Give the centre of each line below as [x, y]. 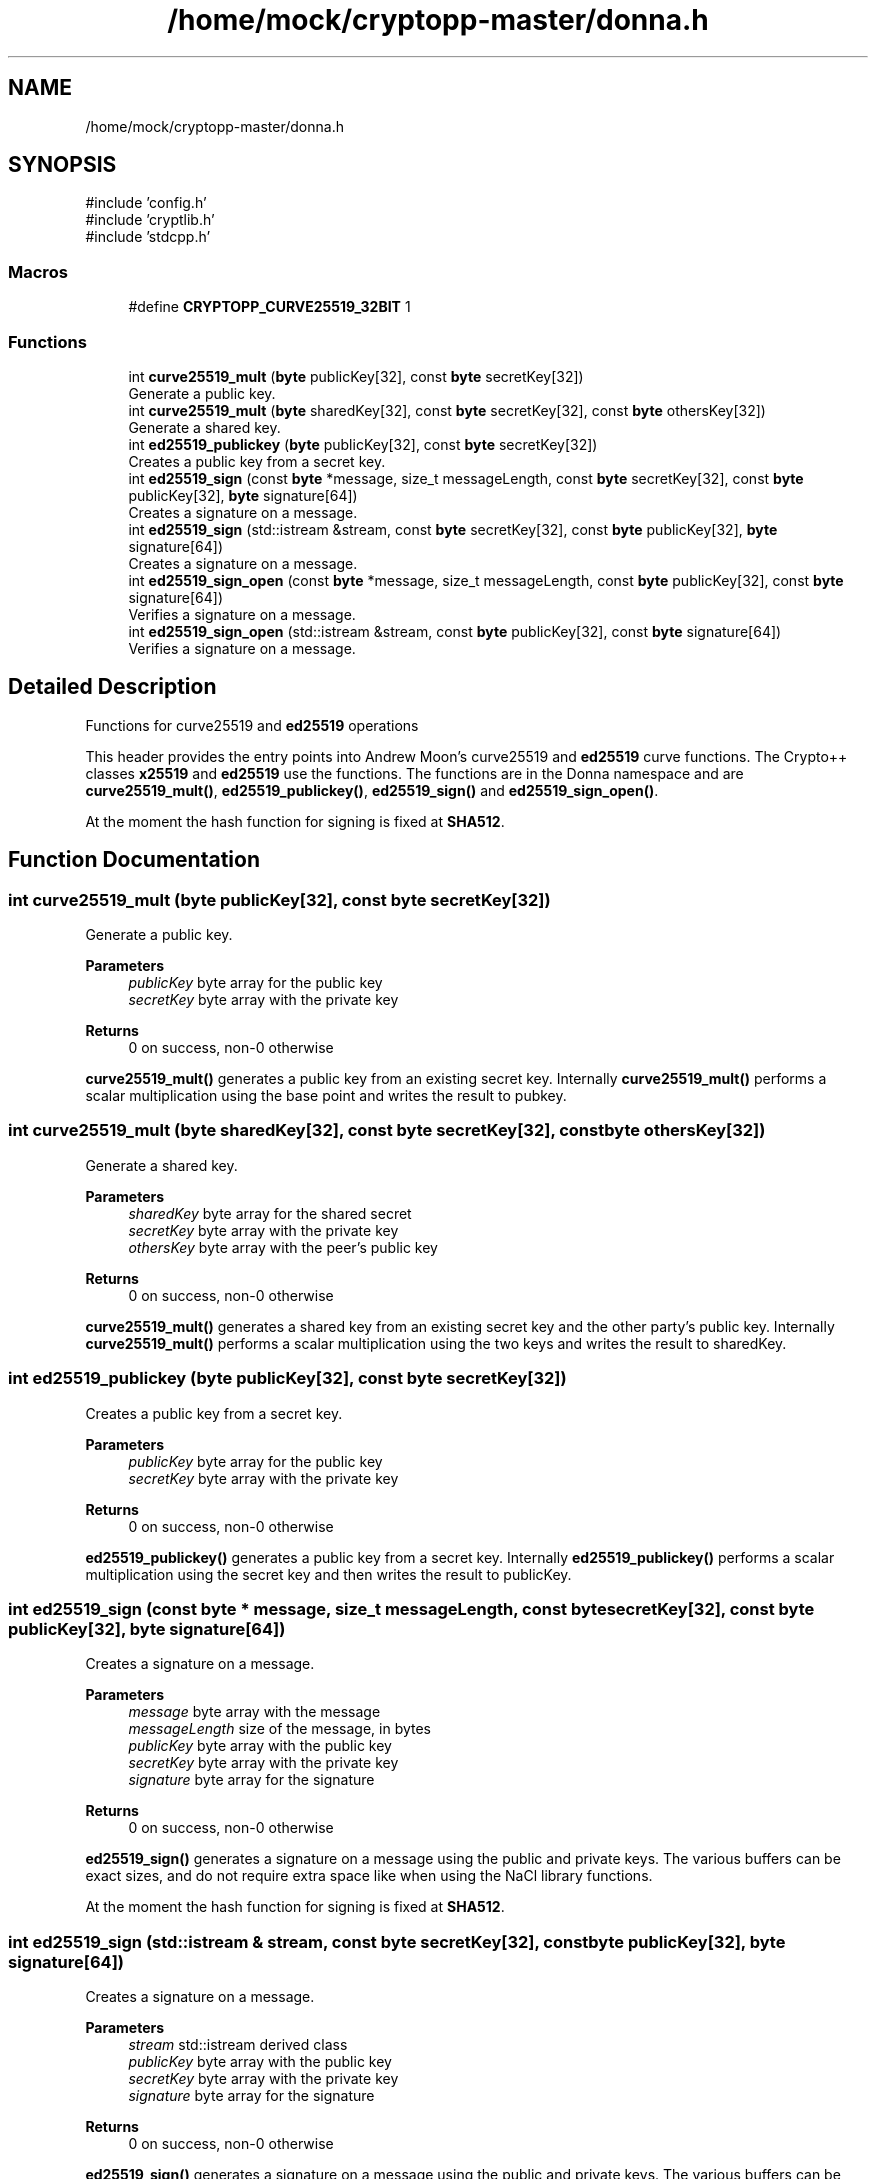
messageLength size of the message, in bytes [280, 1729]
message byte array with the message [254, 1712]
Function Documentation [134, 860]
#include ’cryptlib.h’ [150, 220]
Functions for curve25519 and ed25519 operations [252, 725]
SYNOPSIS [62, 165]
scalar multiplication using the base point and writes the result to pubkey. [326, 1095]
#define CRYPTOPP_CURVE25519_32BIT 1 [269, 307]
